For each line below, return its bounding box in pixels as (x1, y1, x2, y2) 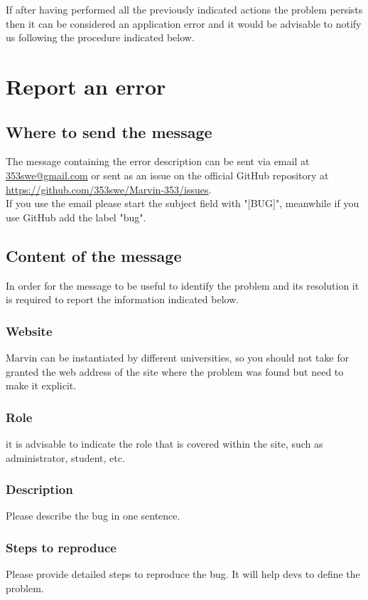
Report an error (6, 71, 166, 100)
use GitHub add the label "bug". (6, 209, 146, 224)
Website (6, 322, 53, 340)
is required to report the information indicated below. (6, 292, 239, 307)
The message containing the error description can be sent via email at (6, 154, 310, 169)
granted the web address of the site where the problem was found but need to (6, 364, 344, 379)
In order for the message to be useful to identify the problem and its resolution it (6, 278, 359, 293)
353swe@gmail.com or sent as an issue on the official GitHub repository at (6, 167, 329, 182)
